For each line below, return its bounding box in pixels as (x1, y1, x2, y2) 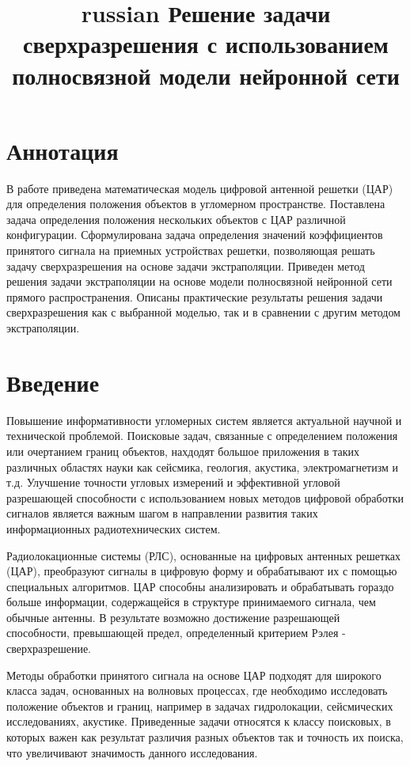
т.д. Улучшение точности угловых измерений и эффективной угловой (6, 474, 340, 491)
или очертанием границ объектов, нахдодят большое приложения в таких (6, 442, 359, 459)
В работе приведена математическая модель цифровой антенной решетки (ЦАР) (6, 180, 393, 196)
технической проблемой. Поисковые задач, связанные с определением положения (6, 427, 398, 444)
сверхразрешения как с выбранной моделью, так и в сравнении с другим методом (6, 304, 401, 320)
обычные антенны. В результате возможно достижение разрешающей (6, 609, 340, 625)
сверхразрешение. (6, 640, 91, 657)
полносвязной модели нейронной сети (12, 59, 400, 91)
